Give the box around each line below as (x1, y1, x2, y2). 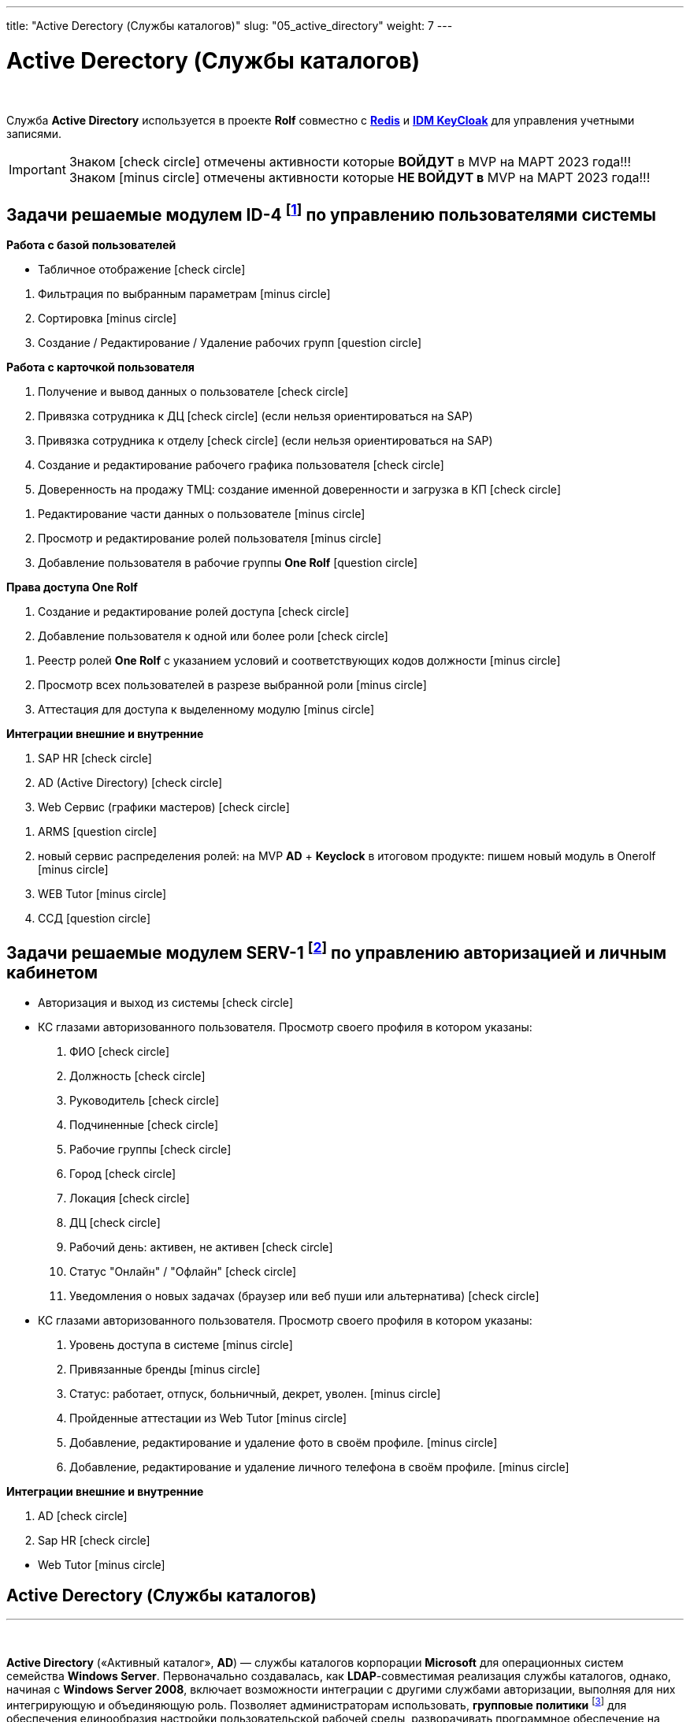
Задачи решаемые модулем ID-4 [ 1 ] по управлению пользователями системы (6, 200, 656, 225)
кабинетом (6, 962, 98, 982)
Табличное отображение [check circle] (38, 263, 246, 277)
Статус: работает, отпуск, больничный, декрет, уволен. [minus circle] (69, 1387, 441, 1401)
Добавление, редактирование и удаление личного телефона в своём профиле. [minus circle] (69, 1460, 569, 1474)
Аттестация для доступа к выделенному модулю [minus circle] (38, 703, 375, 717)
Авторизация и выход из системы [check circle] (38, 996, 294, 1010)
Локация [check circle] (69, 1191, 190, 1206)
